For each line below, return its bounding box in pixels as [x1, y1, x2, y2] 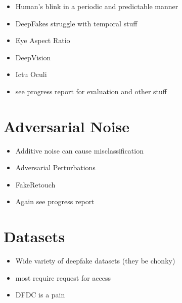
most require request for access [15, 272, 111, 283]
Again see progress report [15, 196, 95, 207]
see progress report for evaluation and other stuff [15, 86, 167, 96]
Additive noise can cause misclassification [15, 145, 144, 156]
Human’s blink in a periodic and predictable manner [15, 1, 178, 11]
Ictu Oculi [15, 69, 47, 80]
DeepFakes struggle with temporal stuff [15, 18, 138, 28]
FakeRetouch [15, 179, 56, 190]
